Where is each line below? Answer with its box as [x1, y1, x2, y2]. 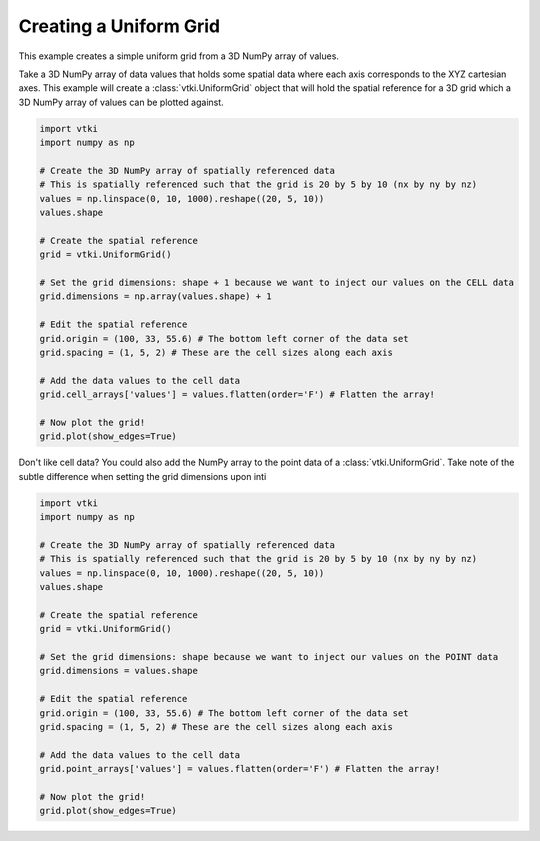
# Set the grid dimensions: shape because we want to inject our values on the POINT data [39, 651, 499, 662]
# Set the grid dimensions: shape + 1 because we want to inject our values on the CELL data [39, 277, 515, 288]
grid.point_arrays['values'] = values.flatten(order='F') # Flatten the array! [39, 763, 441, 775]
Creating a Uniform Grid [18, 15, 220, 37]
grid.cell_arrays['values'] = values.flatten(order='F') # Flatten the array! [39, 389, 435, 400]
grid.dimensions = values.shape [39, 665, 199, 677]
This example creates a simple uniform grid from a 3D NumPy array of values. [18, 50, 340, 62]
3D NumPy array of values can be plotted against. [18, 96, 224, 108]
